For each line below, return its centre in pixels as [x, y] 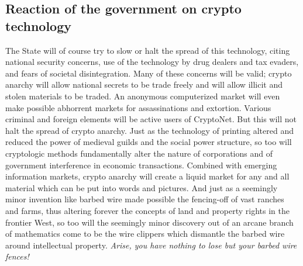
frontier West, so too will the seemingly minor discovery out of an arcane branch [149, 222]
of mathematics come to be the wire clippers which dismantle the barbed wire [145, 234]
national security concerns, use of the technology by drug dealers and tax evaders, [152, 62]
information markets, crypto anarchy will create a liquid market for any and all [147, 176]
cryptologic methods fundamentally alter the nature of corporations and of [139, 153]
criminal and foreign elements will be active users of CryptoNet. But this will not [151, 119]
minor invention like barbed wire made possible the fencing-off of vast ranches [145, 199]
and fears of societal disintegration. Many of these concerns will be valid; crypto [149, 73]
